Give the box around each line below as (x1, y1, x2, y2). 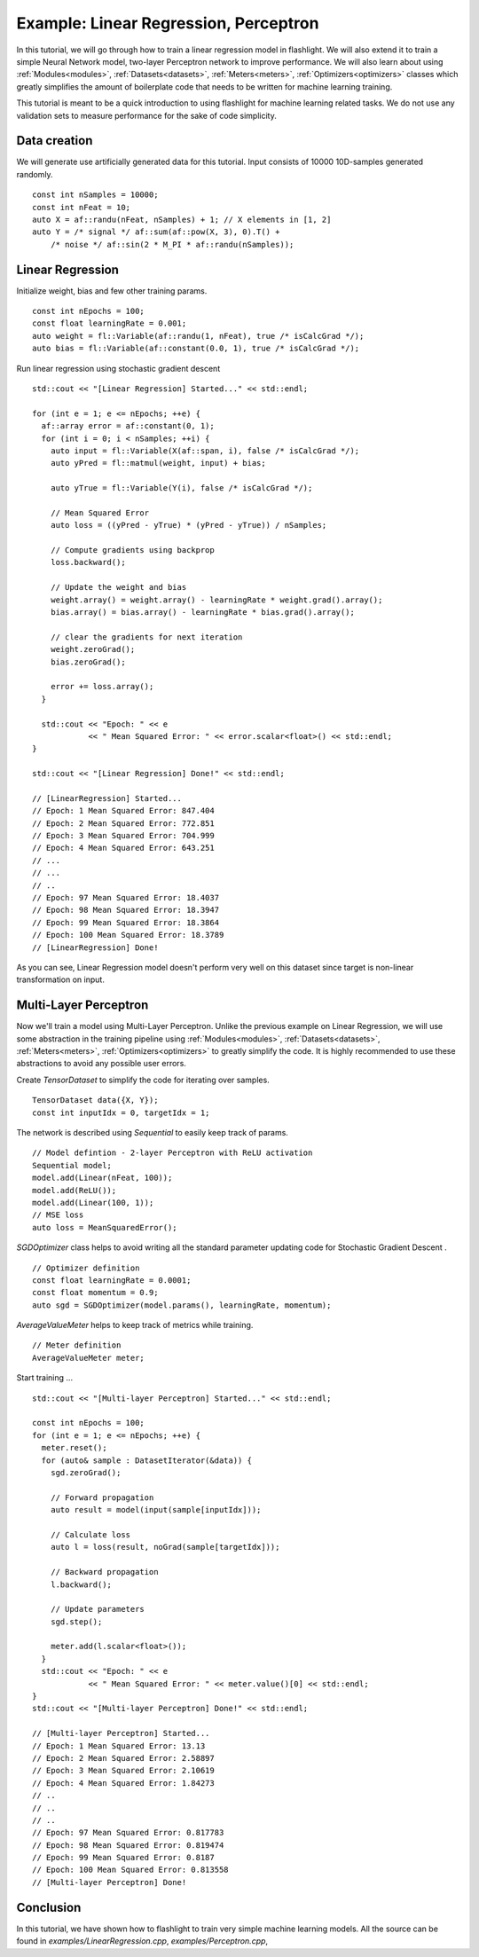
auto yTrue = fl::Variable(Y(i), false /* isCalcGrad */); (50, 483, 313, 493)
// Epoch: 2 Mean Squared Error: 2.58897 (32, 1753, 215, 1763)
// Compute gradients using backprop (50, 546, 215, 555)
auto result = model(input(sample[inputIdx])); (50, 1505, 262, 1515)
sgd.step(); (50, 1616, 103, 1627)
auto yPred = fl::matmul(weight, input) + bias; (50, 458, 266, 468)
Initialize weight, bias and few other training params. (16, 285, 208, 296)
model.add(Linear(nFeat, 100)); (32, 1173, 173, 1183)
